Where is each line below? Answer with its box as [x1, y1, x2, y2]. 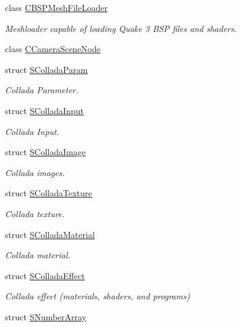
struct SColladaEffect [5, 269, 85, 282]
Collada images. [5, 166, 65, 179]
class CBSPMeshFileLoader [5, 1, 108, 13]
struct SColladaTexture [5, 187, 92, 199]
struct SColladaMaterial [5, 228, 95, 240]
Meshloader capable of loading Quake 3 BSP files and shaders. [5, 21, 237, 34]
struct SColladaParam [5, 63, 88, 75]
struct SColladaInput [5, 104, 84, 117]
